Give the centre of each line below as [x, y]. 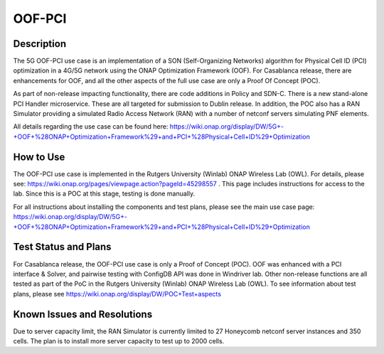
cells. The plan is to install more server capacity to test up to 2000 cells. [119, 341]
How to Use [39, 157]
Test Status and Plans [62, 247]
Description [40, 44]
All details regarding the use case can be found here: [91, 127]
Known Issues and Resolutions [83, 314]
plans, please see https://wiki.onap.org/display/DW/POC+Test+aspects [117, 294]
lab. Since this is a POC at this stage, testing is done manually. [104, 194]
